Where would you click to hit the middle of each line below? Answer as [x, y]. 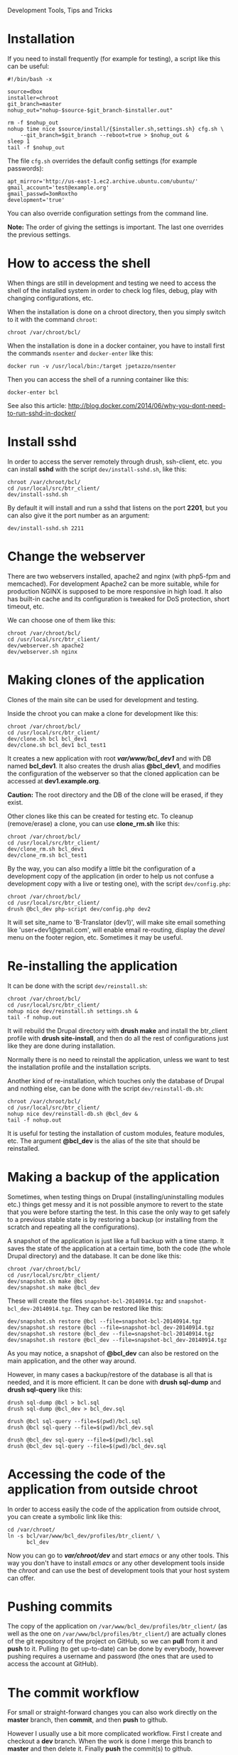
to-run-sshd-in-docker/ [42, 413]
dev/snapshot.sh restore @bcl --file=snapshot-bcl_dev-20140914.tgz [111, 1327]
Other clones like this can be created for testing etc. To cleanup [101, 816]
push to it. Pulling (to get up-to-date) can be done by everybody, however [116, 1649]
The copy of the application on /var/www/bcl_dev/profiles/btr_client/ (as [117, 1626]
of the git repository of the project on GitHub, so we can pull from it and [113, 1641]
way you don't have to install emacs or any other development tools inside [116, 1562]
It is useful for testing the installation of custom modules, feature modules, [116, 1133]
